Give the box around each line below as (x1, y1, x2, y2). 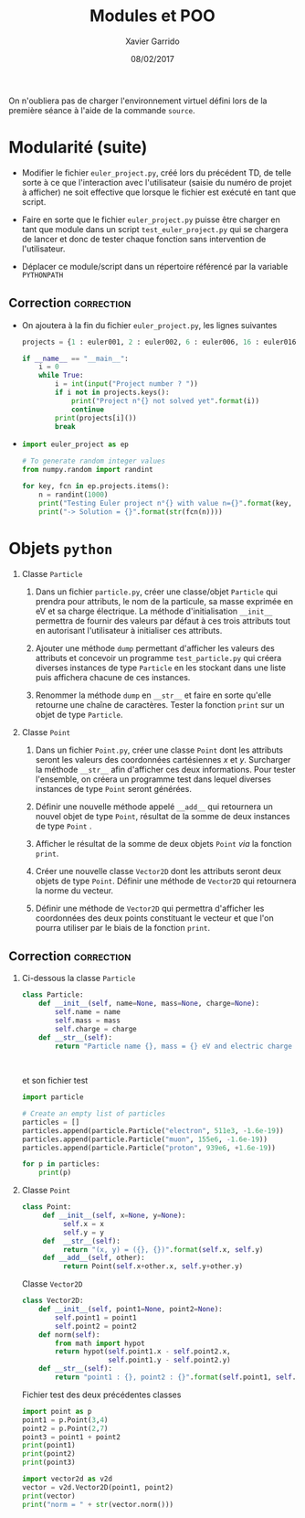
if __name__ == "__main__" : (21, 354, 130, 363)
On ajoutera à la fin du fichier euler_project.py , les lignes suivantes (21, 319, 278, 330)
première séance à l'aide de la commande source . (8, 104, 195, 115)
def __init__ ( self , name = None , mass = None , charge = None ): (38, 999, 260, 1009)
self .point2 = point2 (55, 1321, 138, 1331)
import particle (21, 1093, 84, 1102)
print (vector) (21, 1491, 76, 1501)
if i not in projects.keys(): (55, 388, 170, 398)
